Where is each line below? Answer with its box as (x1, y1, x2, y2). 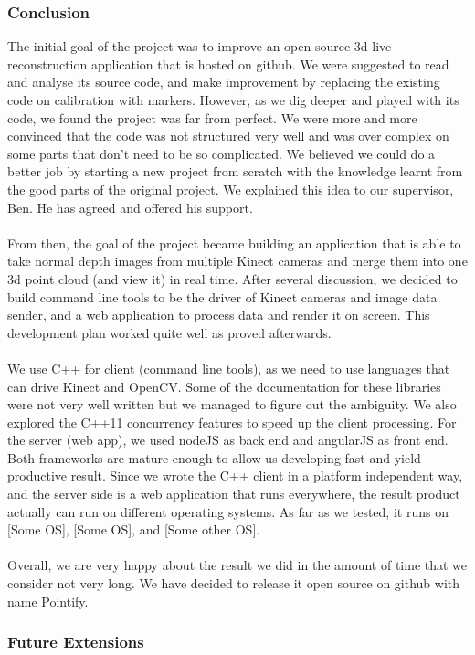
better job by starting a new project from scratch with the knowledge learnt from (7, 162, 463, 181)
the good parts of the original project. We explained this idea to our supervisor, (7, 179, 454, 198)
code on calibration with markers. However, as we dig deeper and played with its (7, 90, 459, 109)
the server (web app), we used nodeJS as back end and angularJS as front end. (7, 430, 449, 449)
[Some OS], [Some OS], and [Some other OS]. (7, 520, 260, 539)
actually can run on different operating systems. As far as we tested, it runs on (7, 502, 449, 521)
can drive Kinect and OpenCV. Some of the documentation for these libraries (7, 376, 441, 396)
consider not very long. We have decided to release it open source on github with (7, 574, 460, 593)
